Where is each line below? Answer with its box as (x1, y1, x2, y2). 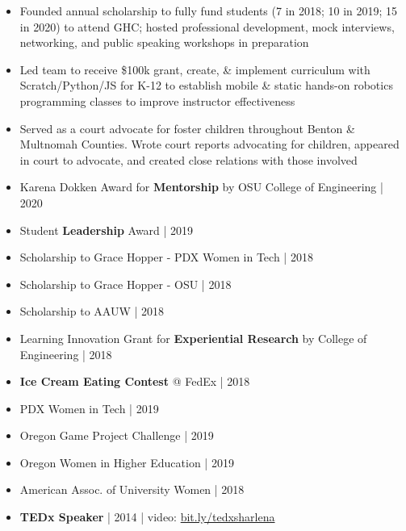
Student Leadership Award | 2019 (19, 221, 194, 238)
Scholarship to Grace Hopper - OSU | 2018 (19, 275, 232, 292)
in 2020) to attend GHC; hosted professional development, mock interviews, (19, 18, 395, 35)
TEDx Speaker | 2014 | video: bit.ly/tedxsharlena (19, 508, 275, 525)
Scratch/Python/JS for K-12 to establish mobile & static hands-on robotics (19, 77, 393, 94)
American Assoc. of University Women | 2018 (19, 481, 245, 498)
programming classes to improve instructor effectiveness (19, 92, 295, 109)
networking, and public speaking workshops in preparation (19, 34, 309, 51)
